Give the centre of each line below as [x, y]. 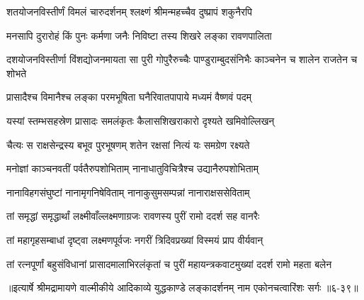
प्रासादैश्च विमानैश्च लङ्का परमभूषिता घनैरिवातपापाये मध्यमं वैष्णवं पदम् [129, 97]
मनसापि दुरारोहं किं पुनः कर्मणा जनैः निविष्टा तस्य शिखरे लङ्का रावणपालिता [139, 35]
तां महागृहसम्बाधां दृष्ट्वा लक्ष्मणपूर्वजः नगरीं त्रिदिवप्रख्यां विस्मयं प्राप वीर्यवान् [135, 239]
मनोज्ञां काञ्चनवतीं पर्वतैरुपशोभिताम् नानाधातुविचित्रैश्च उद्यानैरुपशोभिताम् [132, 168]
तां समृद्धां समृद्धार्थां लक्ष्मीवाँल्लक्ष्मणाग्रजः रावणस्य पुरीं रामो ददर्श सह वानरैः [133, 216]
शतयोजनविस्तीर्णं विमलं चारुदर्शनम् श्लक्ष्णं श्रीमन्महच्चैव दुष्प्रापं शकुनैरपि [129, 11]
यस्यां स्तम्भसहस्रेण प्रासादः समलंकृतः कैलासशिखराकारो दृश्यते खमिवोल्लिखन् [141, 120]
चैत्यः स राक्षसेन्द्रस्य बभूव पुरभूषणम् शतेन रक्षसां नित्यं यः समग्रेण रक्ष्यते [128, 144]
